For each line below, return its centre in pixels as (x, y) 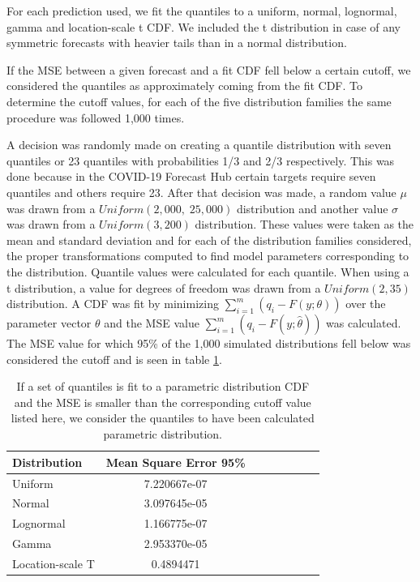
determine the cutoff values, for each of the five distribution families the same (199, 101)
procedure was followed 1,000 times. (96, 117)
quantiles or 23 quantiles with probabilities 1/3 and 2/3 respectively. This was (201, 160)
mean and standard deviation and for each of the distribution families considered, (209, 240)
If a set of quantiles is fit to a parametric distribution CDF (163, 386)
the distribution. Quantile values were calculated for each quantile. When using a (208, 271)
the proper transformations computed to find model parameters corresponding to (208, 256)
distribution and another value (312, 208)
